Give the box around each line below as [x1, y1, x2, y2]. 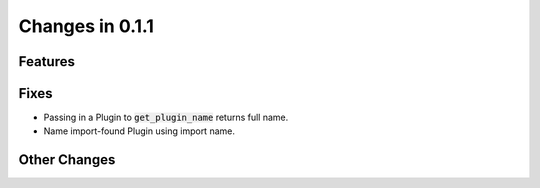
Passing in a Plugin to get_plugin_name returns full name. [43, 111, 289, 124]
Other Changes [18, 151, 116, 169]
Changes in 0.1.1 [18, 15, 155, 37]
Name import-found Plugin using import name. [43, 125, 235, 137]
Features [18, 53, 75, 70]
